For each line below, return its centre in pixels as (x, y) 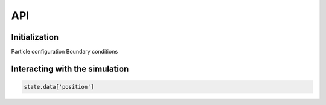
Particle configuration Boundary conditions (65, 52)
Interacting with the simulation (70, 68)
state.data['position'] (59, 87)
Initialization (35, 37)
